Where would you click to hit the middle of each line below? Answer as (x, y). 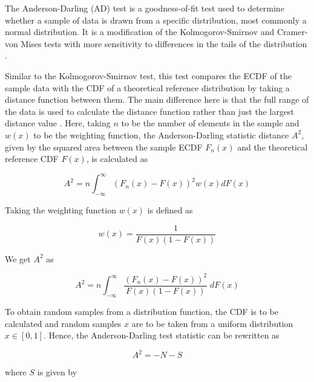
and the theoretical (273, 147)
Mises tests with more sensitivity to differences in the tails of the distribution (164, 43)
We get (18, 258)
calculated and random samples (63, 323)
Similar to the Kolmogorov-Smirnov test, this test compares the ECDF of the (148, 75)
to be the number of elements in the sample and (210, 123)
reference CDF (32, 159)
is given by (57, 372)
